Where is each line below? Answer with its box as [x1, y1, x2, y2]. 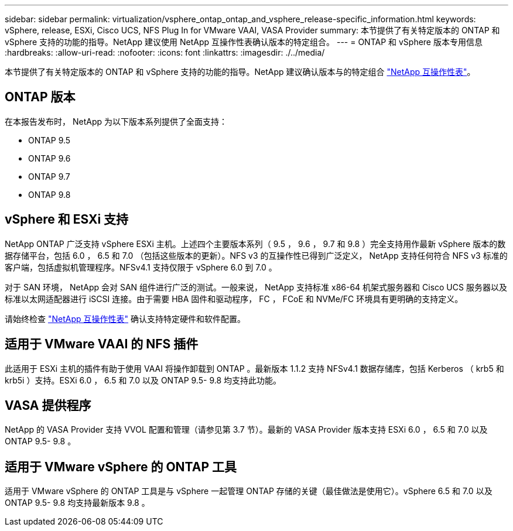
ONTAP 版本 [5, 90, 76, 105]
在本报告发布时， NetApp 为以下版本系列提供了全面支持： [5, 116, 227, 126]
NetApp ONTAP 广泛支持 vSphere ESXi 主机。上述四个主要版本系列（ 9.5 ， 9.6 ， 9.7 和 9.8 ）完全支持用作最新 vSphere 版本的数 [5, 238, 506, 249]
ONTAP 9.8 [28, 189, 71, 200]
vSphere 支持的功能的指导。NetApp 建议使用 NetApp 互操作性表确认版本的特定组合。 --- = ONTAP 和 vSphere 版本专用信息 [5, 37, 483, 47]
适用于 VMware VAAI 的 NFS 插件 [5, 337, 199, 352]
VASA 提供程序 [5, 398, 91, 413]
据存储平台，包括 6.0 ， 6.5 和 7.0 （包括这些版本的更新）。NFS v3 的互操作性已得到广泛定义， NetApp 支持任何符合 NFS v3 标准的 [5, 250, 508, 261]
